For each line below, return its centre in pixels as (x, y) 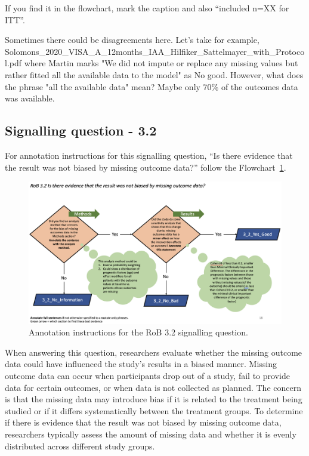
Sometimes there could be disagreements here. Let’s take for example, (132, 40)
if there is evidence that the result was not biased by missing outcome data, (143, 422)
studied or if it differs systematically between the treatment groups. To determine (154, 410)
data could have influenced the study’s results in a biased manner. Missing (141, 364)
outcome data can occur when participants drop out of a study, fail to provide (147, 376)
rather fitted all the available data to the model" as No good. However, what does (154, 74)
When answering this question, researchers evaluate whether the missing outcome (154, 352)
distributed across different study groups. (80, 446)
